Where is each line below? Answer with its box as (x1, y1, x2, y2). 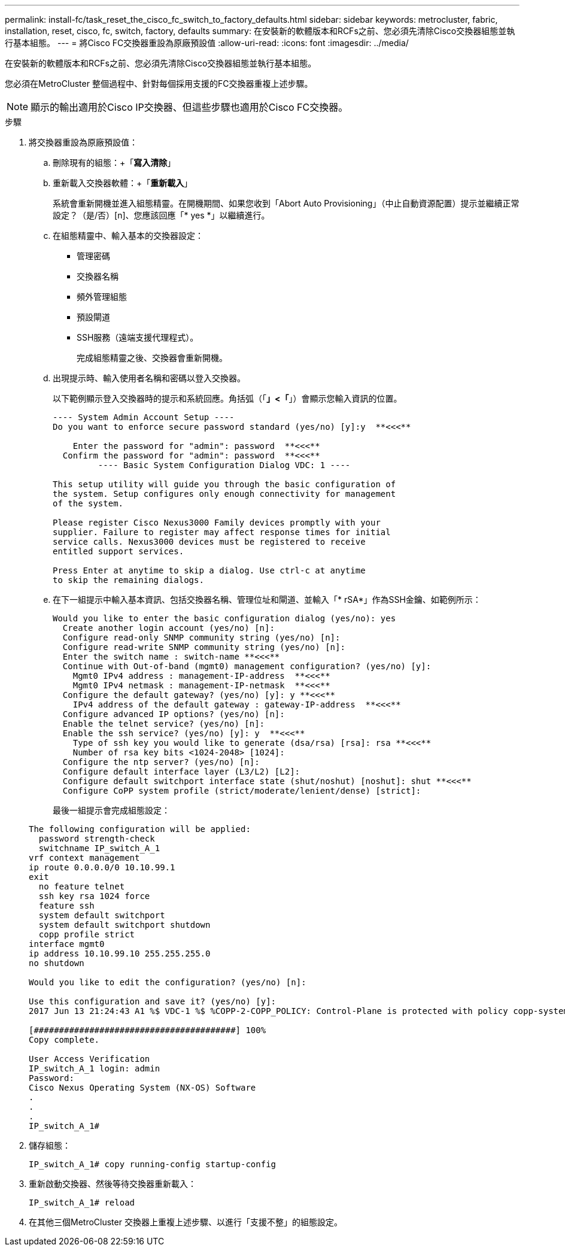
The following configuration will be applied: (29, 824, 251, 834)
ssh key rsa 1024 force (38, 891, 150, 901)
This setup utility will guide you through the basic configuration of (53, 479, 396, 489)
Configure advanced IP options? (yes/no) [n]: (62, 709, 285, 719)
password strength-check (38, 834, 155, 843)
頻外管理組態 (77, 292, 127, 302)
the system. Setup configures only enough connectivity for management (53, 489, 396, 499)
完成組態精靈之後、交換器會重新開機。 (77, 353, 227, 363)
